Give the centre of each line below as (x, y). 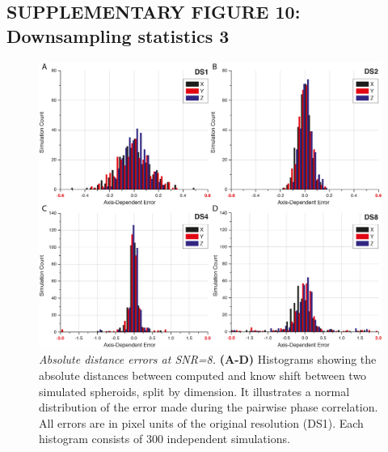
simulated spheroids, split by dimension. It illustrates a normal (194, 391)
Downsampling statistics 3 (118, 35)
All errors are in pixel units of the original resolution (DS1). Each (201, 422)
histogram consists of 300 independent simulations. (164, 439)
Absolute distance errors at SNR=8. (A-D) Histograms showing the (208, 359)
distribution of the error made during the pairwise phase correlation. (209, 407)
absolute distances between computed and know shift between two (203, 375)
